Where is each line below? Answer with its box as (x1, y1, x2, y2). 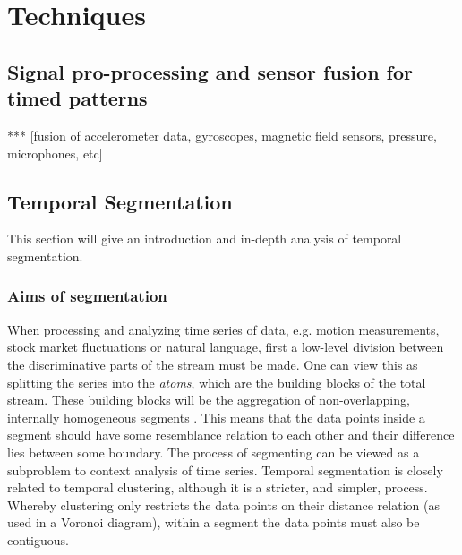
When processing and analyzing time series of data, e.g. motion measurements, (7, 320, 440, 338)
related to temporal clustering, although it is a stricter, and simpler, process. (7, 478, 428, 497)
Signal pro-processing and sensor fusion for (7, 57, 414, 85)
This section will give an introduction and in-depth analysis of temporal (7, 229, 402, 248)
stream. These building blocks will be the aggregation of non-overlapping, (7, 390, 410, 409)
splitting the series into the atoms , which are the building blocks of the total (7, 372, 426, 391)
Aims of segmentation (7, 285, 167, 307)
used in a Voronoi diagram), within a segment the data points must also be (7, 513, 420, 532)
